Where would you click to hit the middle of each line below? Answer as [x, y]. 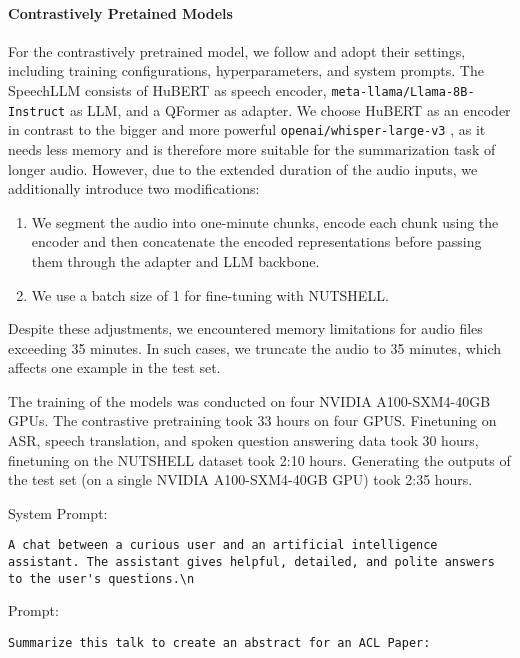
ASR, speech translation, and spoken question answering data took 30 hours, [243, 440]
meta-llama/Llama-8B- [403, 91]
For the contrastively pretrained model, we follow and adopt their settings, [237, 50]
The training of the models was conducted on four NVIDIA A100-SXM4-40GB [249, 400]
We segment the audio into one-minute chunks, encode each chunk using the [265, 221]
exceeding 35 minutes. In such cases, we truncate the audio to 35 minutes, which [255, 347]
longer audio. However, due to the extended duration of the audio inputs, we [243, 168]
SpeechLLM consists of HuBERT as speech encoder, [167, 89]
